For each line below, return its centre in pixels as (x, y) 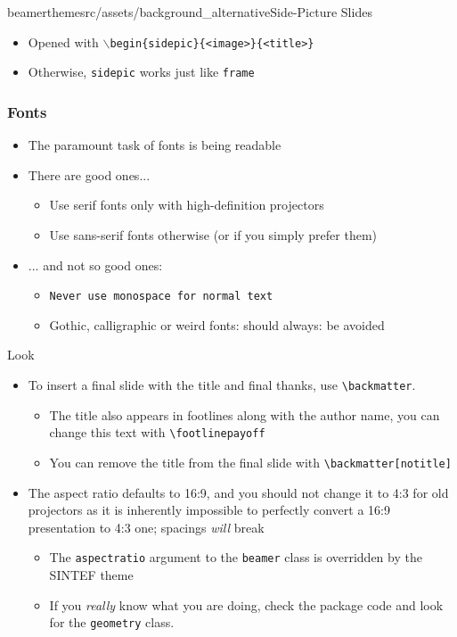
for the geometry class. (112, 622)
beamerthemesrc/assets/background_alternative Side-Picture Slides (190, 12)
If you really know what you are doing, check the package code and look (246, 604)
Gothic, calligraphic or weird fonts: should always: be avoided (217, 324)
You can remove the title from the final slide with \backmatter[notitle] (250, 462)
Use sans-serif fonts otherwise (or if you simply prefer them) (213, 234)
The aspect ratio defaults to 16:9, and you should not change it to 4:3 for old (238, 492)
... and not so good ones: (95, 265)
